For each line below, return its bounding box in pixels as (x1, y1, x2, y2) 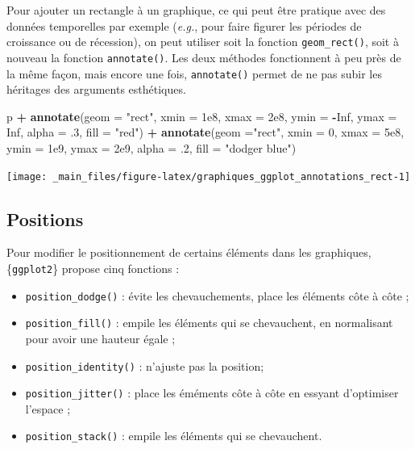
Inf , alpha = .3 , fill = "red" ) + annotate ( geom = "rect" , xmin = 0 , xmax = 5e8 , (6, 124, 405, 141)
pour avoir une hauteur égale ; (25, 329, 176, 346)
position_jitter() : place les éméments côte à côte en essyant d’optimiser (25, 384, 399, 401)
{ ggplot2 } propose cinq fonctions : (6, 259, 180, 276)
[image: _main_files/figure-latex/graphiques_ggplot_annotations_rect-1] (6, 170, 411, 183)
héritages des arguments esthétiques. (6, 81, 186, 98)
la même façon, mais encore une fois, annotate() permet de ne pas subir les (6, 65, 382, 82)
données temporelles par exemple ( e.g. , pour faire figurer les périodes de (6, 17, 362, 34)
